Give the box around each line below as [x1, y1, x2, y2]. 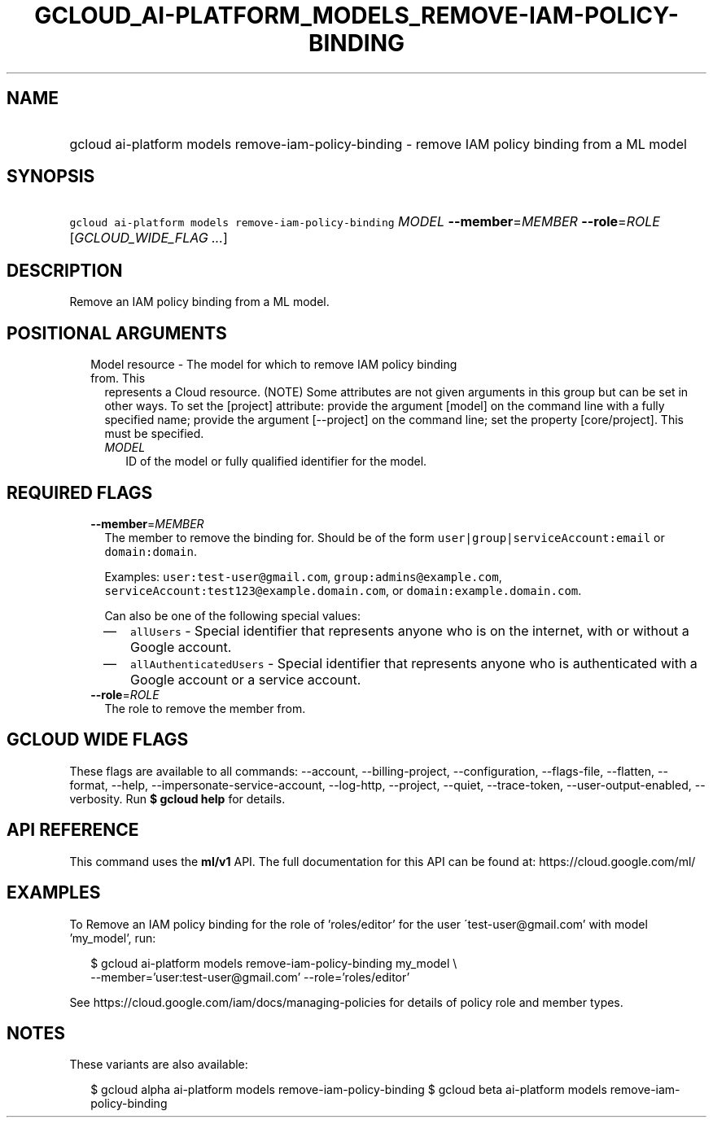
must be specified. [104, 426, 204, 441]
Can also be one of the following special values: [104, 608, 361, 623]
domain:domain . [104, 544, 198, 558]
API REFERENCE [7, 820, 139, 841]
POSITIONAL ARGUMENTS [7, 322, 227, 343]
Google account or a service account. [130, 671, 361, 688]
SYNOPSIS [7, 166, 95, 187]
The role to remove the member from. [104, 701, 306, 715]
